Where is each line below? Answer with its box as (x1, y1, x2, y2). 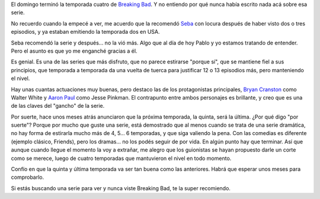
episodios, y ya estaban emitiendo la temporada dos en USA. (11, 28, 160, 36)
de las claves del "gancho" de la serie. (11, 102, 105, 110)
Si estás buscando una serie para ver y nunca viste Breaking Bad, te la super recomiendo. (11, 184, 231, 192)
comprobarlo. (11, 174, 44, 181)
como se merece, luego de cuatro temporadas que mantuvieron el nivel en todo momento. (11, 155, 232, 162)
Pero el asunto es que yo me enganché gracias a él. (11, 47, 137, 54)
